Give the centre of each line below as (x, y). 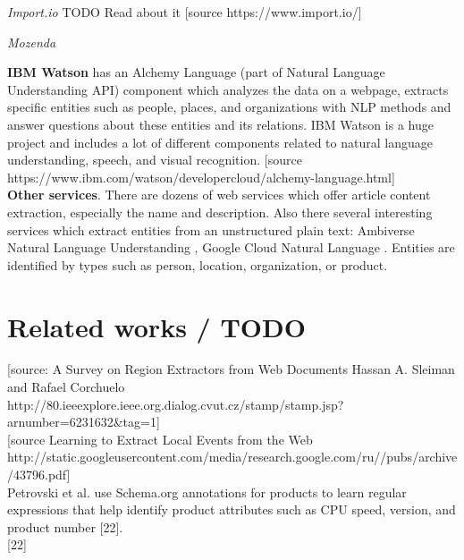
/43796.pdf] (39, 474)
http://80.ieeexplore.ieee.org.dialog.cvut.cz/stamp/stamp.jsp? (176, 404)
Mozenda (32, 42)
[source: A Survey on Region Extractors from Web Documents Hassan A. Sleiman (231, 369)
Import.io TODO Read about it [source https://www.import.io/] (185, 12)
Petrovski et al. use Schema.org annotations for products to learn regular (207, 492)
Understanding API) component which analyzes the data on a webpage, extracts (228, 89)
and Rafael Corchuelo (66, 387)
